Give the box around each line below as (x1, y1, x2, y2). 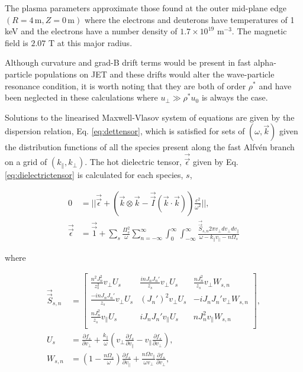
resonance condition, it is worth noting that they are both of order (5, 79, 246, 92)
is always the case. (201, 91, 268, 103)
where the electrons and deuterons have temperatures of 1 (84, 13, 295, 25)
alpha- (253, 56, 276, 69)
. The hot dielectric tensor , (85, 156, 182, 168)
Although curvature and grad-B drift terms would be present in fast (5, 56, 252, 69)
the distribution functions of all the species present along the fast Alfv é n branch (5, 141, 295, 153)
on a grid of (5, 156, 47, 168)
